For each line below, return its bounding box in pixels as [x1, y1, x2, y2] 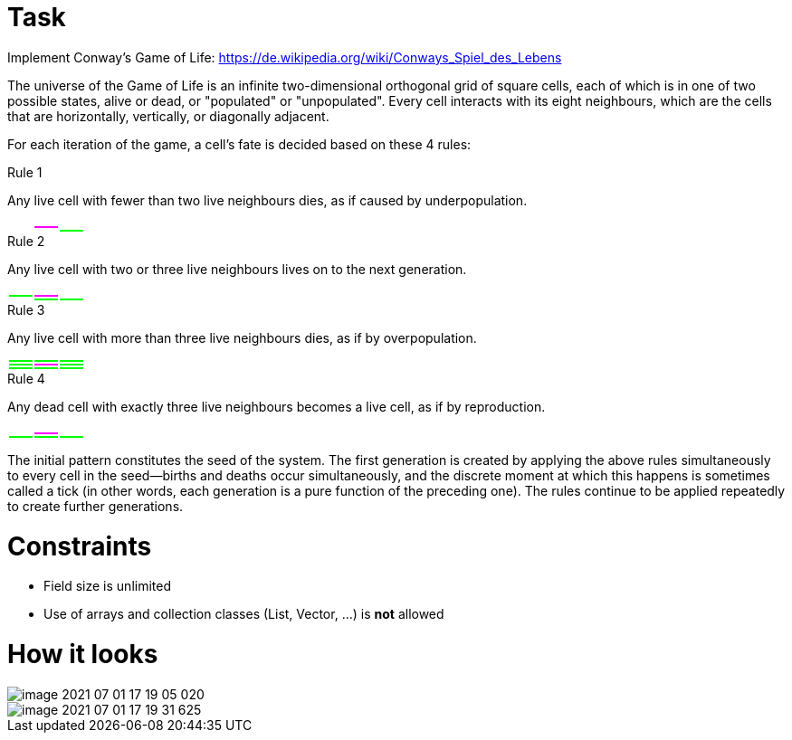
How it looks [7, 639, 158, 669]
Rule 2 [7, 232, 45, 249]
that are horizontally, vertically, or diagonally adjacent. [7, 108, 329, 124]
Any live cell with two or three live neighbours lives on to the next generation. [7, 261, 467, 277]
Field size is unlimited [43, 578, 172, 594]
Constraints [7, 530, 152, 562]
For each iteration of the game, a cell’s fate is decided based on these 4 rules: [7, 136, 472, 152]
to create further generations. [7, 498, 184, 514]
